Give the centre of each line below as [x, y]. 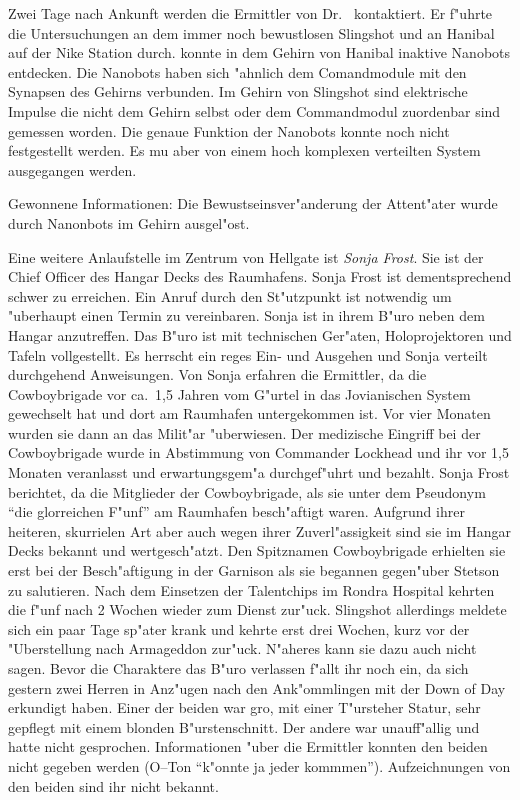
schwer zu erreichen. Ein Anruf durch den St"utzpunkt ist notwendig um [230, 295]
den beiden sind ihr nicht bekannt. [113, 785]
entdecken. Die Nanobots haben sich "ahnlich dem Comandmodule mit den [237, 71]
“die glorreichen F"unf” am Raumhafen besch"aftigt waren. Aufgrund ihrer [236, 511]
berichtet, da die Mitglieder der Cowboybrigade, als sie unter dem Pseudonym [247, 491]
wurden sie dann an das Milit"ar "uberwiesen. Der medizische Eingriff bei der [244, 432]
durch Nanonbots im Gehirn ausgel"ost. [129, 222]
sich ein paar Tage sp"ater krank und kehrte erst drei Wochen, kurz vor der [239, 628]
